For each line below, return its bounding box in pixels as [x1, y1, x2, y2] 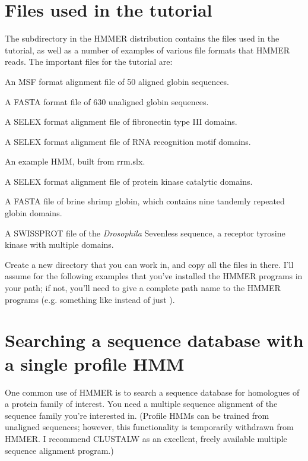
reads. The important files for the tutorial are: [5, 55, 173, 68]
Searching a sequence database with [5, 328, 304, 352]
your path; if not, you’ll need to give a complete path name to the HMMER [5, 282, 281, 294]
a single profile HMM [5, 351, 185, 375]
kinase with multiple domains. [5, 238, 114, 251]
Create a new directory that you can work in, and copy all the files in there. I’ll [5, 258, 294, 270]
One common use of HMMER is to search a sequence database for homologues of [5, 386, 300, 398]
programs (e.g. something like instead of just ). [5, 293, 175, 305]
